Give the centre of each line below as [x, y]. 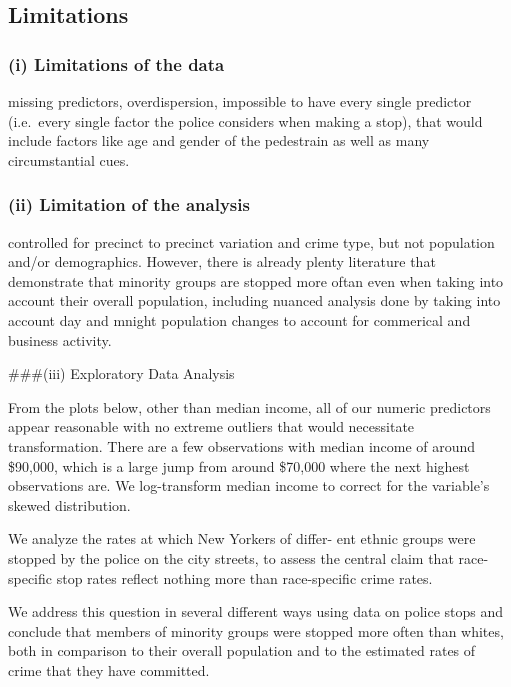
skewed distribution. [69, 504]
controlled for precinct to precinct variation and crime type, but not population [251, 241]
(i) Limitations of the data [116, 63]
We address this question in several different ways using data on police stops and [256, 611]
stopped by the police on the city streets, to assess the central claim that [231, 557]
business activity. [60, 339]
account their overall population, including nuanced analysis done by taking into [254, 300]
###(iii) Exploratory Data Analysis [121, 373]
